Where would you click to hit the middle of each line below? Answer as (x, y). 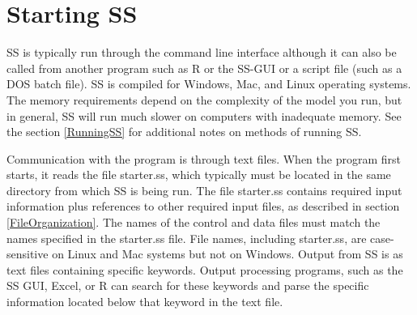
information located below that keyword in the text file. (145, 302)
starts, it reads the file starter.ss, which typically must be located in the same (199, 175)
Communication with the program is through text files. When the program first (204, 158)
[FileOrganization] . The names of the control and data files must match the (194, 222)
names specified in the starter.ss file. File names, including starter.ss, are (187, 238)
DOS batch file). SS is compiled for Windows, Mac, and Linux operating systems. (209, 84)
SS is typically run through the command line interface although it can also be (202, 52)
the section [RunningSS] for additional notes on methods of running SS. (184, 132)
